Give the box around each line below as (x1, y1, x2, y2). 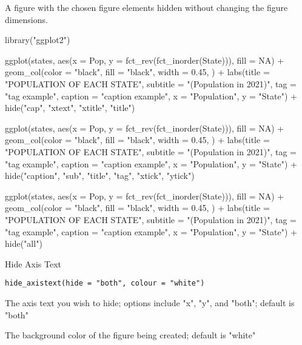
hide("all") (5, 237, 42, 250)
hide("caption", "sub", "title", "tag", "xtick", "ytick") (5, 169, 195, 182)
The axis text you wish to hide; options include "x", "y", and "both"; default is (5, 296, 295, 309)
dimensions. (5, 13, 48, 25)
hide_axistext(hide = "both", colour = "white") (5, 279, 205, 288)
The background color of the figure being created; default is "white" (5, 329, 256, 341)
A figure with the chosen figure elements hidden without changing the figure (5, 1, 288, 13)
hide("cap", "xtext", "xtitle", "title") (5, 101, 135, 114)
